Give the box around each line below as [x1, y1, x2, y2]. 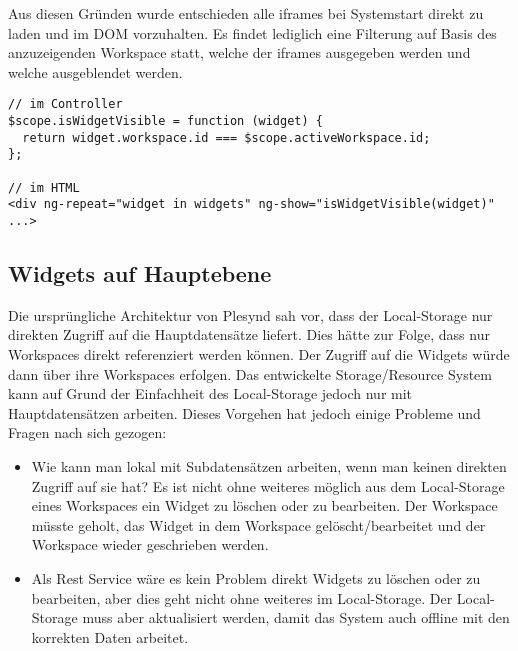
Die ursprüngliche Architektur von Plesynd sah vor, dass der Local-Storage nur [8, 304, 493, 325]
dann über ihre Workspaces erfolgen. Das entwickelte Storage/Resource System [8, 363, 492, 384]
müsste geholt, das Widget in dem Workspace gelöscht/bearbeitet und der [31, 514, 486, 535]
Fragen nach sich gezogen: [8, 422, 167, 443]
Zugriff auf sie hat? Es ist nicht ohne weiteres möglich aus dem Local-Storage [31, 475, 505, 496]
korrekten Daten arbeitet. [31, 626, 189, 647]
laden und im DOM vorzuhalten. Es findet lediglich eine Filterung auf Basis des [8, 22, 497, 43]
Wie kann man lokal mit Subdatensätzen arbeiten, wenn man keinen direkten [31, 455, 507, 476]
